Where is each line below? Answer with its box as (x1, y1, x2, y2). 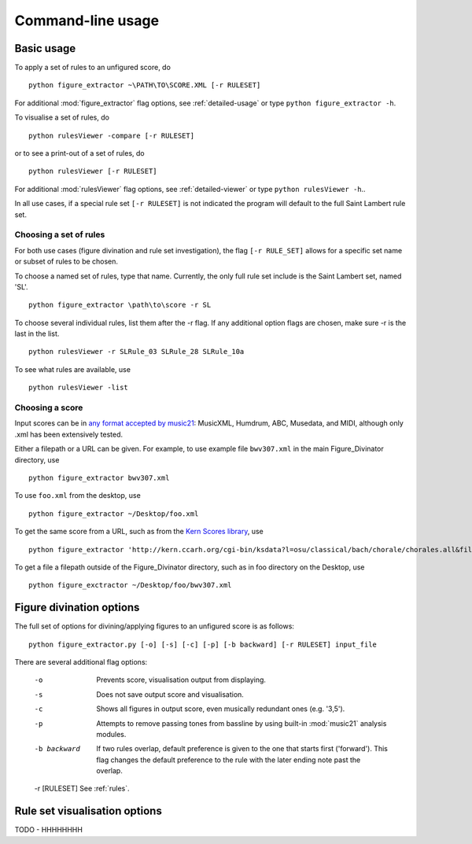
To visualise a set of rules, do (14, 112, 110, 122)
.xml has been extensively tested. (14, 429, 124, 439)
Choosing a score (14, 402, 83, 413)
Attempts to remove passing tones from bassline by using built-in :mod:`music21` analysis (96, 718, 387, 728)
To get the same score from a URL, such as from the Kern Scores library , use (14, 527, 264, 536)
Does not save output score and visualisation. (96, 689, 244, 699)
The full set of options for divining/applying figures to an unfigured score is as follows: (14, 621, 295, 631)
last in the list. (14, 329, 60, 338)
